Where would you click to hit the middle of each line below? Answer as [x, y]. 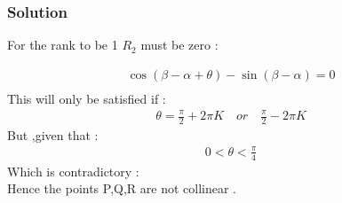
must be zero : [179, 45]
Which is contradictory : [73, 171]
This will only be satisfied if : [87, 98]
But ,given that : [53, 134]
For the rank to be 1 [63, 45]
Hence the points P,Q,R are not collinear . [122, 188]
